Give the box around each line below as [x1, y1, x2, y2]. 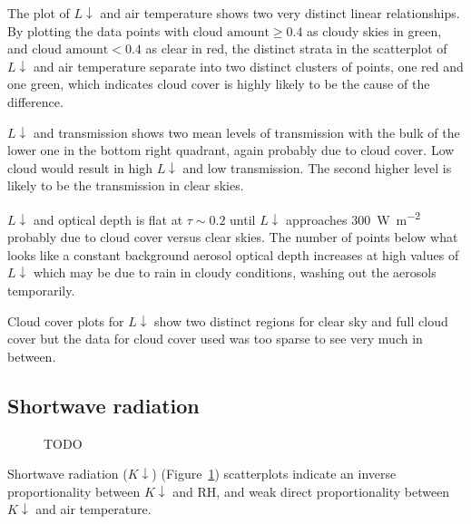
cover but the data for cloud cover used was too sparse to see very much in [7, 329, 423, 348]
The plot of [7, 4, 70, 22]
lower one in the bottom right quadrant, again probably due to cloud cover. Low [7, 141, 455, 160]
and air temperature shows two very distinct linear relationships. [100, 4, 460, 22]
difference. [7, 92, 64, 111]
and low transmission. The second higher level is [182, 158, 452, 177]
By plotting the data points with [7, 21, 190, 40]
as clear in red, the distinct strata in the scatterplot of [145, 39, 447, 58]
